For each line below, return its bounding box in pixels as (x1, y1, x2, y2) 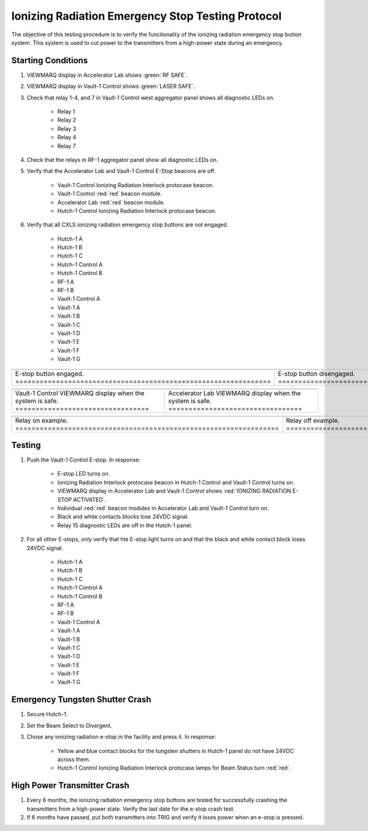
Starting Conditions (11, 55, 88, 66)
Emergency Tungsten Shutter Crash (11, 694, 151, 705)
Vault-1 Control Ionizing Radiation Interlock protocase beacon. (57, 181, 214, 188)
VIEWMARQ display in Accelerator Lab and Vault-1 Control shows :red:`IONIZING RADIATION (57, 487, 291, 495)
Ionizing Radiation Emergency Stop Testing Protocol (11, 9, 282, 23)
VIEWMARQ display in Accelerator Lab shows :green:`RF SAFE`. (26, 71, 188, 79)
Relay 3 (57, 125, 77, 132)
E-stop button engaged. (15, 369, 84, 377)
